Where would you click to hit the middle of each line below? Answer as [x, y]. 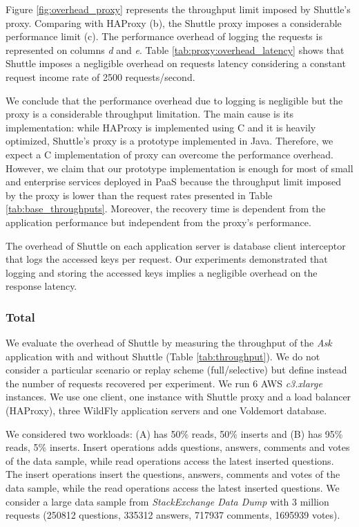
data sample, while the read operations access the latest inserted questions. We [173, 488]
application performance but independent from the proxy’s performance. [158, 222]
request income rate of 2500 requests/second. [100, 76]
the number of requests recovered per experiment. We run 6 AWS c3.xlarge [164, 383]
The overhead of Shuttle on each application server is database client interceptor [176, 245]
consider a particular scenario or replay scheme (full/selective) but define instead [176, 370]
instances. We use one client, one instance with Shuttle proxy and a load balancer [178, 397]
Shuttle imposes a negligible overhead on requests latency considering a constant [176, 63]
